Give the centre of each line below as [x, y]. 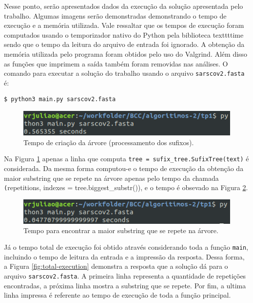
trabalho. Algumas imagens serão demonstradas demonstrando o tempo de [115, 15]
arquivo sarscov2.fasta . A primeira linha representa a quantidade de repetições [125, 275]
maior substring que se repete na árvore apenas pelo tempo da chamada [111, 178]
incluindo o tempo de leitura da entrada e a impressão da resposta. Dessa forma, [124, 256]
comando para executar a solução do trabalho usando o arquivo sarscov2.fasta [124, 73]
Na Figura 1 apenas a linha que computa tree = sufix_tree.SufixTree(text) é [126, 159]
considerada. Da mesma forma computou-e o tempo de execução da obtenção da [124, 168]
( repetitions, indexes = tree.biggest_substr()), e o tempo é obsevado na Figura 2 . [126, 187]
